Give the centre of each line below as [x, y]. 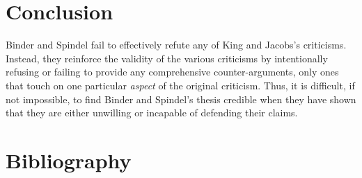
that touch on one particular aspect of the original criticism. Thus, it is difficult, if [180, 85]
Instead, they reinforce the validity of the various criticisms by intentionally [167, 58]
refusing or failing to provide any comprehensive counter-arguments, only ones [172, 72]
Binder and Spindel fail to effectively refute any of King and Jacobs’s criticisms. [176, 45]
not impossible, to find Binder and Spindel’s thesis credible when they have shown [181, 99]
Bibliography [69, 160]
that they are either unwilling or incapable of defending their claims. [152, 113]
